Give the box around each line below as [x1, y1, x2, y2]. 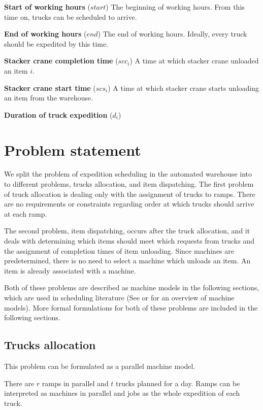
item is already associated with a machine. [4, 265, 136, 276]
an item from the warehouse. [4, 92, 93, 103]
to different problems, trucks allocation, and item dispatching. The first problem [4, 179, 254, 189]
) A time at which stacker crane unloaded [129, 55, 259, 66]
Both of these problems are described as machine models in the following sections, [4, 282, 259, 293]
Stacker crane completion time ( [4, 55, 118, 66]
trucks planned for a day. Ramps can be [116, 378, 240, 388]
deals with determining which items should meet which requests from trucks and [4, 235, 254, 246]
